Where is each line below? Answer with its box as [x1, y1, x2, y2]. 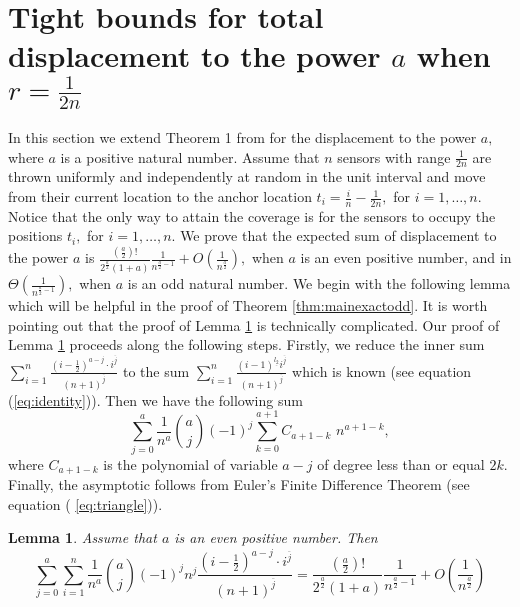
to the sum [122, 360, 190, 381]
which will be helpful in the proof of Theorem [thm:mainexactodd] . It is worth [8, 295, 488, 316]
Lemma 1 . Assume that [8, 527, 157, 548]
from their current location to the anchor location [8, 186, 312, 207]
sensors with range [337, 146, 451, 167]
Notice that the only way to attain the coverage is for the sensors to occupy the [8, 205, 496, 226]
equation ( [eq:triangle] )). [8, 493, 163, 514]
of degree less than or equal [317, 453, 485, 474]
